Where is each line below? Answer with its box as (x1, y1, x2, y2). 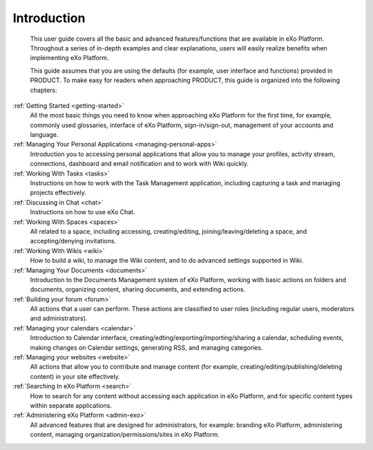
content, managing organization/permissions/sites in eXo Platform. (30, 431, 220, 439)
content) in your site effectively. (30, 372, 120, 380)
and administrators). (30, 315, 88, 323)
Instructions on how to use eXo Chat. (30, 208, 135, 216)
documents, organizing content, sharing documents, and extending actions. (30, 285, 246, 294)
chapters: (30, 86, 58, 94)
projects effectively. (30, 189, 86, 197)
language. (30, 131, 59, 139)
